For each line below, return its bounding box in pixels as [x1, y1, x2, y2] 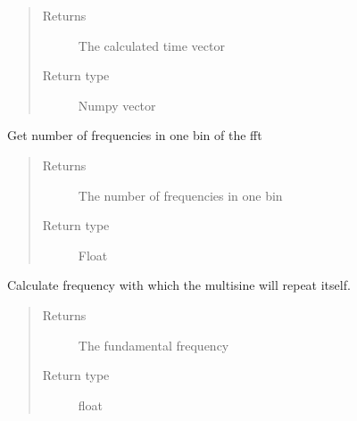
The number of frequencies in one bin [78, 186, 283, 204]
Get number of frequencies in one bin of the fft [7, 126, 262, 144]
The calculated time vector [78, 36, 225, 54]
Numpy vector [78, 95, 156, 114]
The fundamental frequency [78, 335, 229, 354]
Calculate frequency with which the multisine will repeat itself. [7, 276, 351, 294]
